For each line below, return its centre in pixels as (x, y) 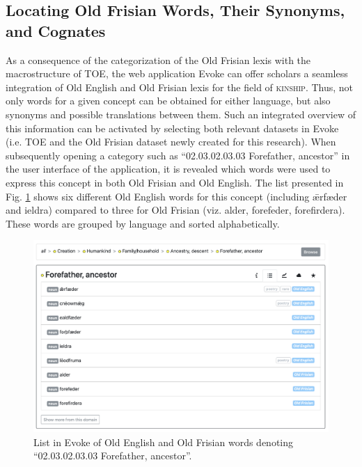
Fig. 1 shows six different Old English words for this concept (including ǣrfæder (176, 196)
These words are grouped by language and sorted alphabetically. (143, 223)
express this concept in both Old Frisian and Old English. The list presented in (175, 182)
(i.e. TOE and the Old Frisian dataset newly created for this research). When (171, 142)
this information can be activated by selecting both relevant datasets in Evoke (172, 128)
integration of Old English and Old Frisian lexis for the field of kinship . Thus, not (180, 87)
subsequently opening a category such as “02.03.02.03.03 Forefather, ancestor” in (178, 155)
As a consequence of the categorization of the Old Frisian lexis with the (158, 60)
